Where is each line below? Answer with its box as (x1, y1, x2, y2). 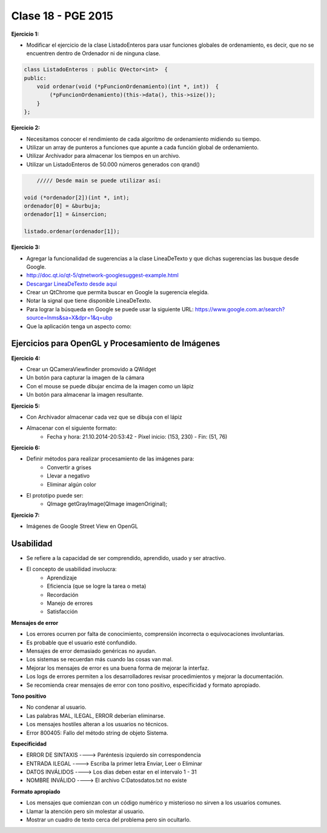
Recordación (47, 591, 79, 598)
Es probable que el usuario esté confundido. (26, 639, 137, 646)
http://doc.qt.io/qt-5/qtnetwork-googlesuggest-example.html (26, 272, 179, 279)
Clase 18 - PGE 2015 (11, 9, 114, 22)
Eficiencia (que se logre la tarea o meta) (47, 582, 147, 590)
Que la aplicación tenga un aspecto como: (26, 322, 132, 330)
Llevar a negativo (47, 472, 90, 479)
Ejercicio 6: (11, 444, 41, 451)
